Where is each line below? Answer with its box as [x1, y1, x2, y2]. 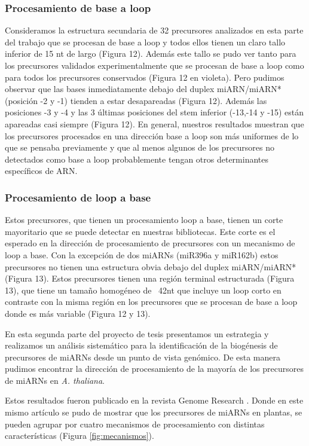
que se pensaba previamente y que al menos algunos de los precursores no [5, 141, 274, 154]
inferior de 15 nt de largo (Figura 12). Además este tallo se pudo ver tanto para [5, 47, 296, 60]
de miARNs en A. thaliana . [5, 374, 105, 386]
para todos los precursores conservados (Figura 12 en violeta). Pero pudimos [5, 71, 284, 83]
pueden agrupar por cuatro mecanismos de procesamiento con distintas [5, 417, 265, 430]
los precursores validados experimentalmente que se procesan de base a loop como [5, 59, 304, 71]
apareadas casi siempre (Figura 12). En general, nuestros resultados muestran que [5, 117, 304, 130]
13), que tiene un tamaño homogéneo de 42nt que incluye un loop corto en [5, 283, 282, 296]
